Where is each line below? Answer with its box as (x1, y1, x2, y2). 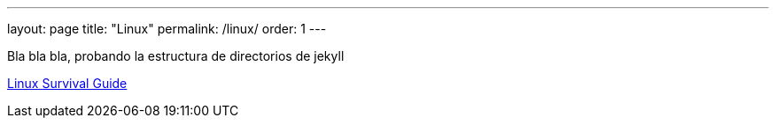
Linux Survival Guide (7, 76, 128, 91)
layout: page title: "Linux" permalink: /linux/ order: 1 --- (7, 21, 327, 36)
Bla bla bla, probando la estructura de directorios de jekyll (7, 48, 345, 63)
